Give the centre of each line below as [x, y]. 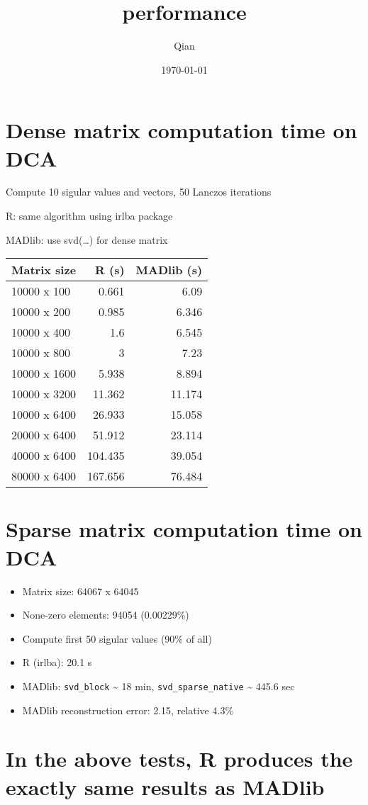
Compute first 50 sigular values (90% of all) [117, 638]
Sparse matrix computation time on [184, 529]
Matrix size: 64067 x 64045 [80, 591]
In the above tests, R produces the [179, 759]
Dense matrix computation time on [182, 130]
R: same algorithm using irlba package [89, 216]
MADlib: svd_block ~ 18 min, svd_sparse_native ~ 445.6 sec [158, 686]
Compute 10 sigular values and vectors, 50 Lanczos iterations [139, 192]
